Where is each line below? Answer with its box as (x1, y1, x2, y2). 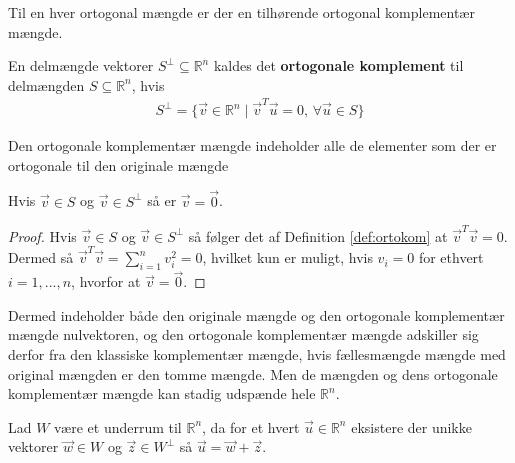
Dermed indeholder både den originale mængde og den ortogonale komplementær (8, 304, 505, 325)
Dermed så (8, 247, 74, 268)
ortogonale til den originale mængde (8, 154, 229, 175)
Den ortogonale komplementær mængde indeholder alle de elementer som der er (8, 135, 497, 156)
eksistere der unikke (351, 416, 472, 437)
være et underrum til (54, 416, 182, 437)
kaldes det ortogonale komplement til (213, 55, 464, 76)
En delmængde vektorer (8, 55, 154, 76)
